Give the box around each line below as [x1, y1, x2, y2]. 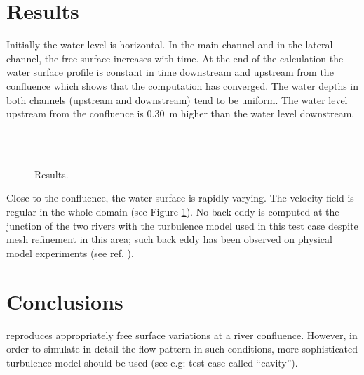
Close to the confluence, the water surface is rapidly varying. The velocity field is [6, 190, 354, 205]
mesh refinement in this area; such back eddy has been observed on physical [6, 232, 332, 246]
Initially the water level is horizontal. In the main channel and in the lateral [6, 37, 333, 52]
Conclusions [6, 287, 123, 315]
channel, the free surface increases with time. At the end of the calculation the [6, 51, 344, 65]
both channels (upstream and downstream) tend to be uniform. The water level [6, 92, 348, 107]
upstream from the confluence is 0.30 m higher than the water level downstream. [6, 106, 355, 121]
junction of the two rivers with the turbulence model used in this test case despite [6, 218, 358, 232]
